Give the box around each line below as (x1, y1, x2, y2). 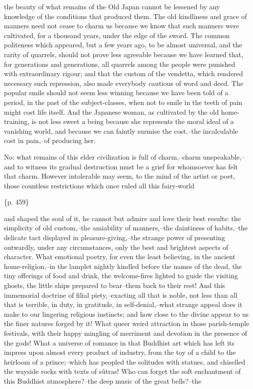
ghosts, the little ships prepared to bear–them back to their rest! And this (4, 280, 225, 290)
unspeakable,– (203, 151, 245, 162)
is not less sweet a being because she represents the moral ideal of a (31, 116, 234, 126)
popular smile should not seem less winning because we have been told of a (4, 87, 229, 98)
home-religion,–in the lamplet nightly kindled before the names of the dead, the (4, 261, 242, 271)
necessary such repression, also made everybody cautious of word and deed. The (4, 78, 243, 88)
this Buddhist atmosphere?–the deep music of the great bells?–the (4, 375, 202, 386)
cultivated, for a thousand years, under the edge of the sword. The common (4, 30, 230, 40)
